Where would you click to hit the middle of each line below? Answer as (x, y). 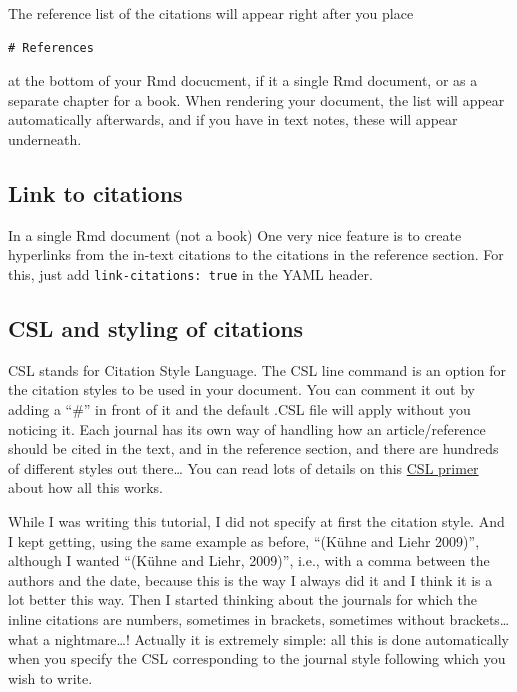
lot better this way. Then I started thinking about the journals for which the (243, 599)
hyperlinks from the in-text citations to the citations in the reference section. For (256, 254)
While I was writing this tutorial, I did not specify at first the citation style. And (256, 520)
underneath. (45, 138)
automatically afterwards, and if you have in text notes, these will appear (233, 119)
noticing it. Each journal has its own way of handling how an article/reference (247, 428)
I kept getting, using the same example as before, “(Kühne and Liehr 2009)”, (244, 540)
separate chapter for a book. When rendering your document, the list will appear (256, 99)
